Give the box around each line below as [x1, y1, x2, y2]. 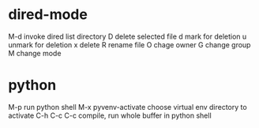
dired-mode [8, 6, 88, 24]
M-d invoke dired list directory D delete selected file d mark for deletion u [8, 32, 247, 41]
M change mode [8, 48, 62, 58]
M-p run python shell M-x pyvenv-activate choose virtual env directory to [8, 102, 247, 111]
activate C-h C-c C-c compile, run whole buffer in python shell [8, 111, 212, 120]
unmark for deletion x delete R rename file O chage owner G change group [8, 40, 251, 49]
